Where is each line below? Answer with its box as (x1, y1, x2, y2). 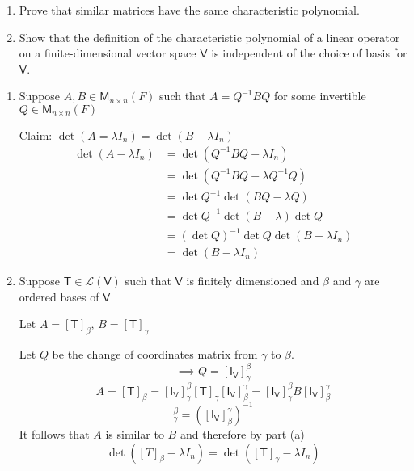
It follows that (19, 425, 90, 442)
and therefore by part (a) (180, 425, 305, 442)
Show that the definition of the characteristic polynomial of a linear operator (19, 28, 400, 45)
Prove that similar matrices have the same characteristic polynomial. (19, 2, 360, 18)
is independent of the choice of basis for (211, 44, 408, 61)
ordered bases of (19, 288, 99, 305)
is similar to (105, 425, 164, 442)
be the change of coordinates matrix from (52, 346, 258, 363)
